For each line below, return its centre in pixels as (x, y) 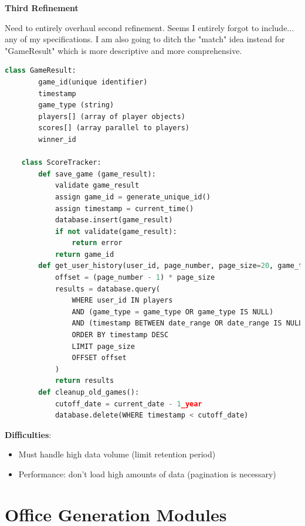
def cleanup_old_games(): (89, 392)
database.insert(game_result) (114, 220)
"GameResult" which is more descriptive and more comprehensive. (123, 50)
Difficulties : (28, 434)
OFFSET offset (99, 358)
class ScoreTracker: (61, 163)
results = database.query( (107, 289)
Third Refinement (42, 8)
